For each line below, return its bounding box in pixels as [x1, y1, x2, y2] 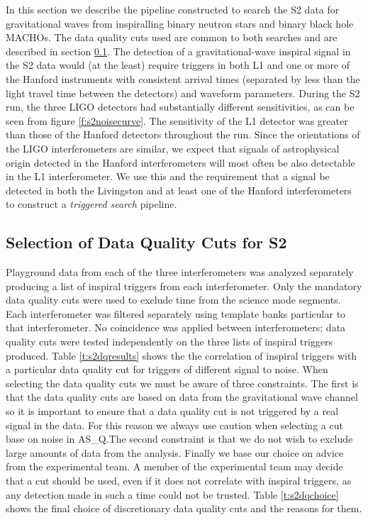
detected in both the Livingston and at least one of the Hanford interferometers [6, 182, 352, 197]
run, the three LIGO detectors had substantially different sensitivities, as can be [6, 99, 355, 114]
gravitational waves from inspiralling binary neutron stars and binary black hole [6, 16, 354, 31]
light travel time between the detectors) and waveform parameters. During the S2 [6, 85, 360, 100]
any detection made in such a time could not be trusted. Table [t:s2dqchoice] [6, 487, 339, 502]
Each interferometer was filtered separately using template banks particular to [6, 306, 346, 321]
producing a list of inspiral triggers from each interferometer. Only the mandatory [6, 278, 362, 293]
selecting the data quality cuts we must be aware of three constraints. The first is [6, 375, 359, 390]
